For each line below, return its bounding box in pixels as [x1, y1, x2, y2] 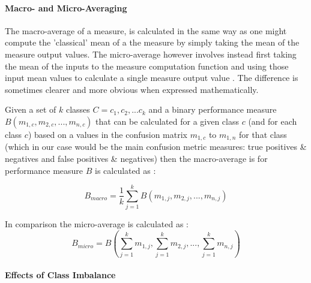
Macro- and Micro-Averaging [5, 1, 127, 14]
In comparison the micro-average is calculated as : [5, 218, 189, 230]
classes [65, 103, 90, 116]
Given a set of [5, 103, 56, 116]
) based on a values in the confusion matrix [28, 128, 187, 140]
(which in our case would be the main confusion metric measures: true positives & [5, 140, 307, 153]
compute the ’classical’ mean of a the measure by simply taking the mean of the [5, 36, 300, 49]
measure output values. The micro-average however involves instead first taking [5, 47, 297, 60]
